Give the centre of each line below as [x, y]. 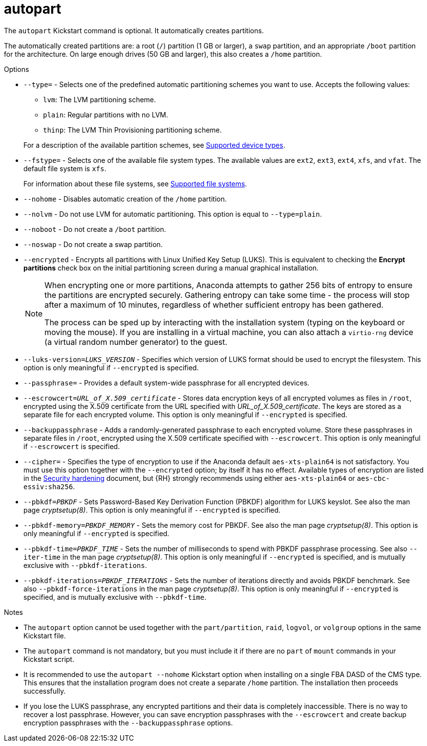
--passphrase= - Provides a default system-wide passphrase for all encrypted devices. [167, 383]
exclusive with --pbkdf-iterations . [85, 565]
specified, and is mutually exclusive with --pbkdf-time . [115, 597]
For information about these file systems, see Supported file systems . [135, 183]
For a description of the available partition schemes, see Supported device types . [154, 145]
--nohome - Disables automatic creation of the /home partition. [125, 199]
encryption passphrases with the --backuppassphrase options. [128, 723]
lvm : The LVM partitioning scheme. [100, 99]
